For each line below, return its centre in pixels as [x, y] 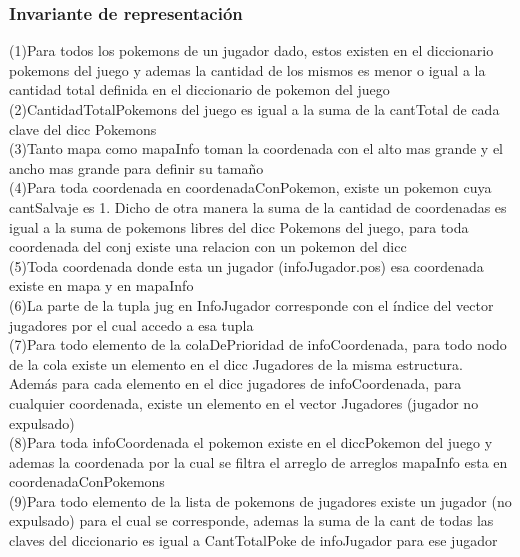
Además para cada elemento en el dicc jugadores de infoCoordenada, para [235, 383]
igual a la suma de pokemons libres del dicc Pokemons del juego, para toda [239, 226]
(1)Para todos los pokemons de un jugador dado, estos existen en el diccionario [251, 50]
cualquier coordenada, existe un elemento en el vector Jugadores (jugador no [244, 402]
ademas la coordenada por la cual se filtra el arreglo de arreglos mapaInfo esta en [258, 461]
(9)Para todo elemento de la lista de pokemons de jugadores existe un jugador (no [260, 500]
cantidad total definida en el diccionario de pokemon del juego [199, 89]
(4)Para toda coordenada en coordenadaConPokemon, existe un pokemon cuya [250, 187]
